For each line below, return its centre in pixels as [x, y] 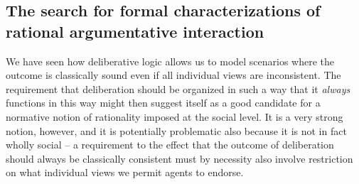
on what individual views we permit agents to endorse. [125, 172]
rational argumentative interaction [135, 31]
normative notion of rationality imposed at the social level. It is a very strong [175, 116]
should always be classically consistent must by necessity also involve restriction [179, 158]
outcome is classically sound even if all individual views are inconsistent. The [173, 75]
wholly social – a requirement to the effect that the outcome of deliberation [170, 145]
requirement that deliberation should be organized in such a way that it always [178, 88]
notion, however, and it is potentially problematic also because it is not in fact [176, 130]
